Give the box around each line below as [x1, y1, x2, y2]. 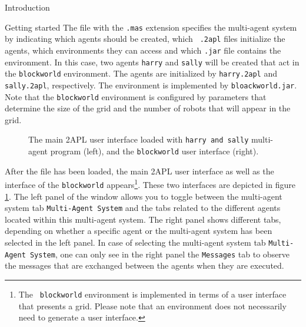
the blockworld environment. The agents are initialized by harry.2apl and [5, 67, 278, 80]
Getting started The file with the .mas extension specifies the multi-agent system [5, 21, 297, 33]
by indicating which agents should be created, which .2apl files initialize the [5, 32, 285, 45]
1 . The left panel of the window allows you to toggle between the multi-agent [5, 190, 282, 202]
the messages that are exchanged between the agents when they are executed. [5, 259, 284, 272]
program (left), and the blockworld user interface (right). [50, 145, 259, 157]
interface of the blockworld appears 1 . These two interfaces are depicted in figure [5, 177, 295, 190]
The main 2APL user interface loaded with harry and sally [28, 133, 249, 146]
